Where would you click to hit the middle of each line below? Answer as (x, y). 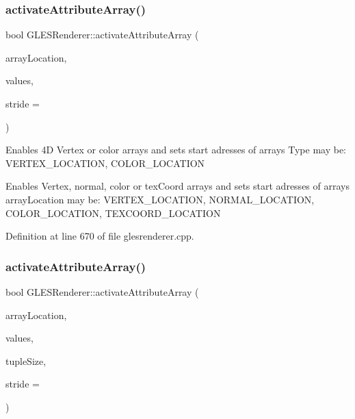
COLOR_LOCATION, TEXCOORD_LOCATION (113, 213)
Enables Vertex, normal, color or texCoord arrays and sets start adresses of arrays (177, 186)
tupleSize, (26, 360)
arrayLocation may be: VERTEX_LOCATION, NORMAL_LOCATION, (160, 199)
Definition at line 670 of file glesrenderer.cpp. (100, 236)
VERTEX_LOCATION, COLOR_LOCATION (105, 163)
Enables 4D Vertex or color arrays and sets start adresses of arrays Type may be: (176, 150)
